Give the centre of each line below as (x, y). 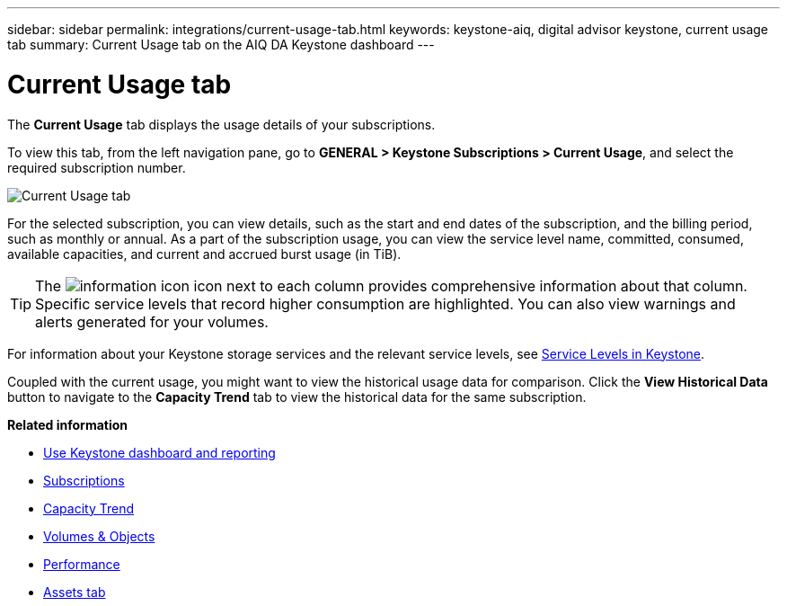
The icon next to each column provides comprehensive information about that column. (391, 285)
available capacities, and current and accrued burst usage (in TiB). (204, 254)
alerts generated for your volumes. (152, 321)
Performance (82, 564)
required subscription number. (97, 167)
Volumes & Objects (99, 536)
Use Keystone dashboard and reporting (159, 452)
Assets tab (75, 592)
